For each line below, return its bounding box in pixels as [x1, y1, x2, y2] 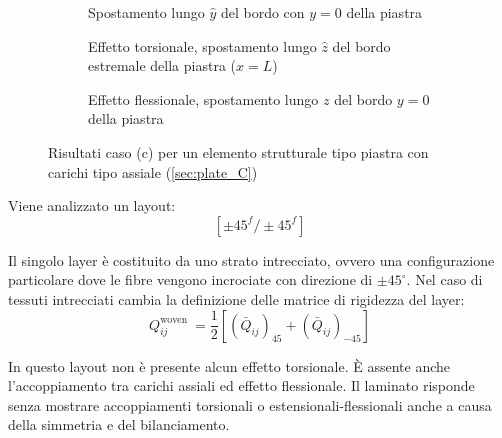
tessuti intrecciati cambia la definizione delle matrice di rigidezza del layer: [8, 288, 465, 309]
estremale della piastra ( [88, 55, 236, 76]
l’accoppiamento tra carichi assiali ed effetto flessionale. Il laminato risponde [8, 375, 475, 396]
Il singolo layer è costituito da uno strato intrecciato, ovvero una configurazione [8, 249, 495, 270]
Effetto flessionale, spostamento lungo [88, 88, 319, 109]
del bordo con [220, 2, 305, 22]
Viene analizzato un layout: [8, 195, 176, 216]
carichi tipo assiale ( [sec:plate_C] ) [48, 161, 258, 182]
